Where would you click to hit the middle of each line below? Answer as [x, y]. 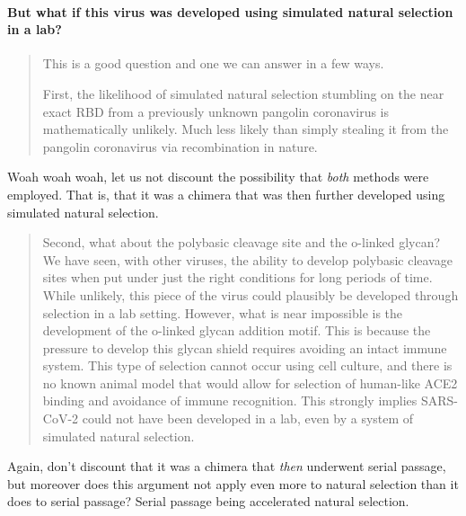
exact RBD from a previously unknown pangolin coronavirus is [216, 111]
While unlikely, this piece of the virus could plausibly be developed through [251, 294]
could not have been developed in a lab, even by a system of [248, 418]
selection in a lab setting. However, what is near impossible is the [223, 312]
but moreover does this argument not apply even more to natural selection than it [233, 483]
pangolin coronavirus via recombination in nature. [180, 146]
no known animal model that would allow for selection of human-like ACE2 [250, 383]
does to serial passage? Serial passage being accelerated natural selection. [208, 501]
